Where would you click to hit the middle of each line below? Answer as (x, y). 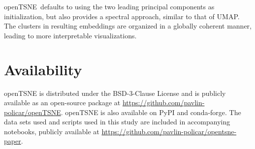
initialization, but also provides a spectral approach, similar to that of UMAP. (122, 16)
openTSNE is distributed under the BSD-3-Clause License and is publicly (115, 93)
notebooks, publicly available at (52, 131)
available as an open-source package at (62, 103)
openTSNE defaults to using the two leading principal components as (109, 6)
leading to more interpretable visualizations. (70, 35)
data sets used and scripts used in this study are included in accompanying (117, 122)
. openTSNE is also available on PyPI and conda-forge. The (151, 112)
